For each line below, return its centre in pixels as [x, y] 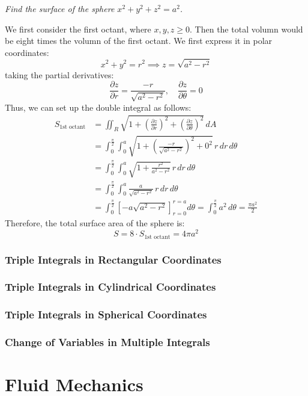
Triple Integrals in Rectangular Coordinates [113, 259]
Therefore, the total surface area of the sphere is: [95, 223]
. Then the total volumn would [246, 29]
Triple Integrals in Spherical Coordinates [106, 314]
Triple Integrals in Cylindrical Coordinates [110, 287]
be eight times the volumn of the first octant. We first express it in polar [139, 41]
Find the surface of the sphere [60, 8]
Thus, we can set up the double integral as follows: [98, 107]
